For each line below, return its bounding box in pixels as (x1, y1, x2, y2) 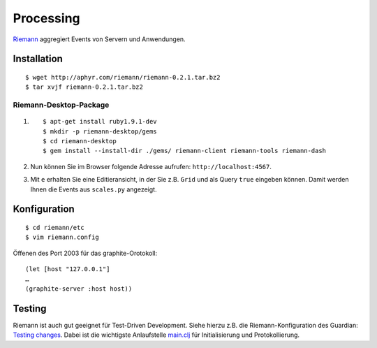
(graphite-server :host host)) (25, 285, 133, 293)
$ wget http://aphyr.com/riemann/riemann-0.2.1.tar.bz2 (25, 73, 221, 81)
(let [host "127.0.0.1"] (25, 266, 110, 273)
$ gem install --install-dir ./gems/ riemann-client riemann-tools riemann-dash (43, 147, 327, 155)
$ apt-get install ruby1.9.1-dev (43, 117, 157, 126)
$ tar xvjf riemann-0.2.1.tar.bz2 (25, 83, 143, 91)
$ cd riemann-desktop (43, 137, 117, 145)
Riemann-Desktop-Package (13, 100, 110, 110)
